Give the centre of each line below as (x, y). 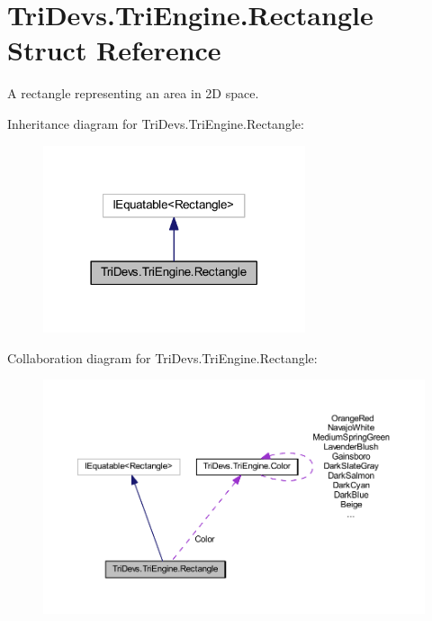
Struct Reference (114, 50)
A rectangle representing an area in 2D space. (133, 93)
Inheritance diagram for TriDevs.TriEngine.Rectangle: (156, 123)
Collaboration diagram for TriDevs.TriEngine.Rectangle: (162, 357)
